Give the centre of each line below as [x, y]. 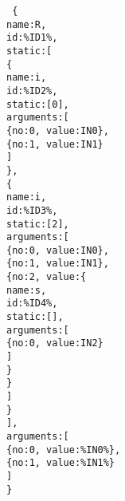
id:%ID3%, [32, 210]
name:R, [27, 24]
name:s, [27, 290]
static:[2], [38, 224]
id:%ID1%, [32, 38]
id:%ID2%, [32, 91]
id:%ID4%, [32, 304]
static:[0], [38, 104]
